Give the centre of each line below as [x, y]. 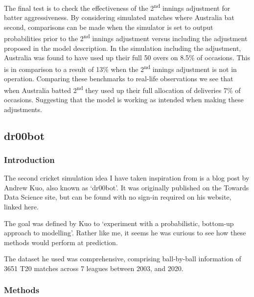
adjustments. [23, 109]
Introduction [29, 159]
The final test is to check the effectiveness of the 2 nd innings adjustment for [117, 7]
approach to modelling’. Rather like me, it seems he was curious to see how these [125, 233]
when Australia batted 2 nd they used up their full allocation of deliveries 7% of [122, 89]
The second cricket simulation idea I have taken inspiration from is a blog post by [127, 178]
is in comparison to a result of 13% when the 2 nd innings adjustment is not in [120, 68]
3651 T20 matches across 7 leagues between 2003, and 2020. [94, 268]
